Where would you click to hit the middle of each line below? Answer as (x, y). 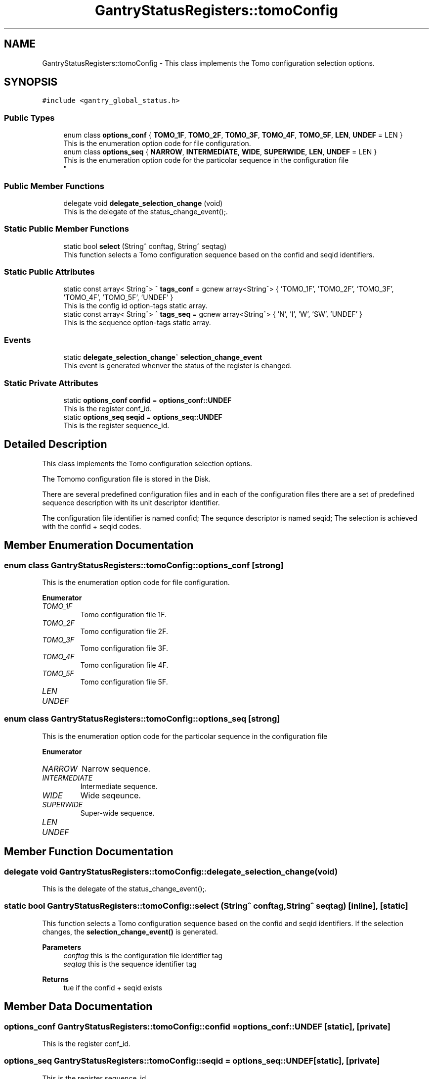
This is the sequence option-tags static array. (137, 323)
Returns (55, 979)
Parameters (62, 947)
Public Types (29, 118)
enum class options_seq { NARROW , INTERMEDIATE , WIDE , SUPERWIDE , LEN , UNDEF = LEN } (220, 152)
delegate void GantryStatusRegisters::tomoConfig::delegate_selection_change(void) (171, 871)
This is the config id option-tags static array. (135, 306)
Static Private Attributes (51, 383)
